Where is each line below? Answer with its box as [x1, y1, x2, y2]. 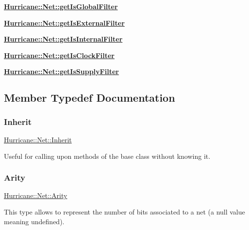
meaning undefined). [4, 216, 65, 226]
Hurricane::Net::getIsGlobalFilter [4, 1, 118, 11]
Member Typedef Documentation [4, 90, 175, 105]
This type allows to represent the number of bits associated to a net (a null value [4, 206, 245, 216]
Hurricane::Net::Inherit [4, 134, 72, 144]
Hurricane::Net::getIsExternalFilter [4, 17, 125, 28]
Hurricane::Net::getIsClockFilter [4, 50, 115, 60]
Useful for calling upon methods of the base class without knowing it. [4, 151, 211, 161]
